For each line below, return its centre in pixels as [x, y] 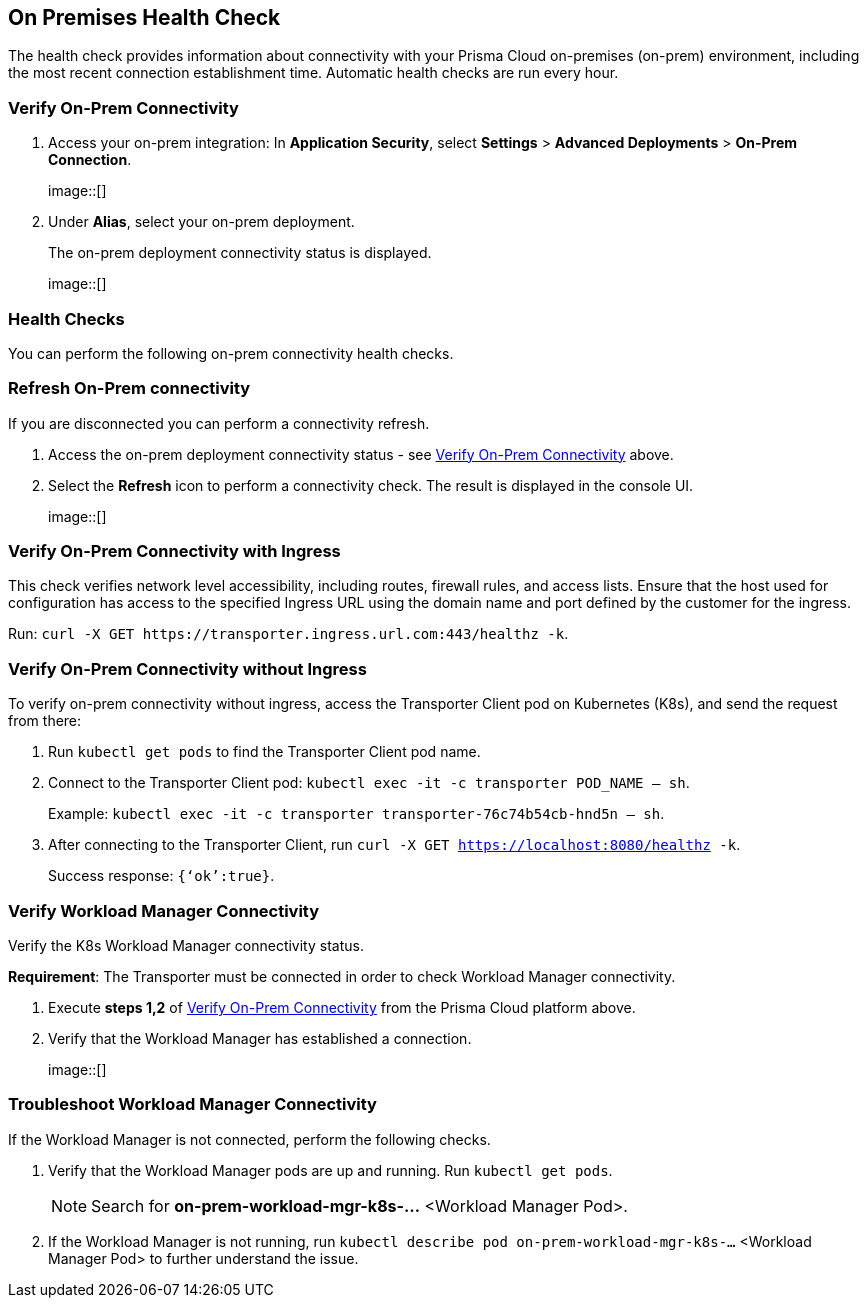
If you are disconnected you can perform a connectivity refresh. [219, 423]
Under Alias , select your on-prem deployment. [201, 222]
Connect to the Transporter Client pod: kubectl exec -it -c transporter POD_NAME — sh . [369, 783]
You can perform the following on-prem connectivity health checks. [231, 353]
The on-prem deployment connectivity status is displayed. [240, 253]
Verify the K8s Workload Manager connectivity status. [186, 945]
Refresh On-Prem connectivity [129, 388]
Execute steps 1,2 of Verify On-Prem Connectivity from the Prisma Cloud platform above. [342, 1007]
